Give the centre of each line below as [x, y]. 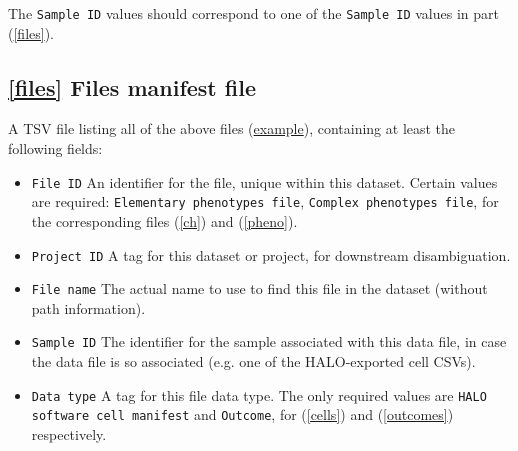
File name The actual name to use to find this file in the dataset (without [259, 288]
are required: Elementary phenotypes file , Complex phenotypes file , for [265, 201]
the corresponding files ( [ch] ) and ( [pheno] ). [164, 220]
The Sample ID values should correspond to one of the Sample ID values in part [253, 13]
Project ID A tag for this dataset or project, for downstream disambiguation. [271, 254]
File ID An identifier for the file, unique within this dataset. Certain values [264, 181]
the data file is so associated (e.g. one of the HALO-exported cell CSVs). [253, 361]
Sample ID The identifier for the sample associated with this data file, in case [269, 341]
